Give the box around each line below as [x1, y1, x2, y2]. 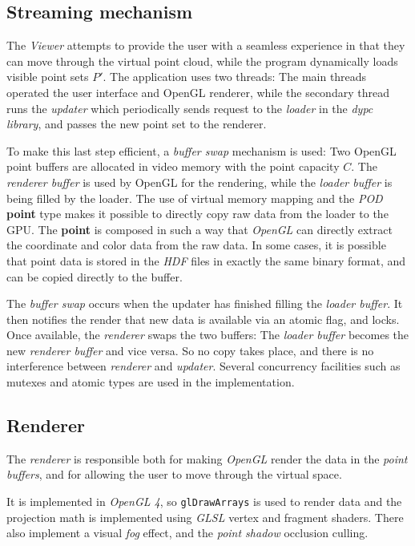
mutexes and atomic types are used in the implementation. [6, 374, 295, 390]
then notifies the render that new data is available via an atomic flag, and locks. [6, 310, 400, 327]
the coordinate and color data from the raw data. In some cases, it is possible [6, 237, 386, 253]
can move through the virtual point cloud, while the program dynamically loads [6, 52, 398, 69]
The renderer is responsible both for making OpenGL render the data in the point [6, 450, 408, 467]
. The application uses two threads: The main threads [103, 68, 367, 85]
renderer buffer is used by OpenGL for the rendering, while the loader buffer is [6, 173, 393, 190]
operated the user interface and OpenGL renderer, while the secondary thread [6, 83, 389, 100]
